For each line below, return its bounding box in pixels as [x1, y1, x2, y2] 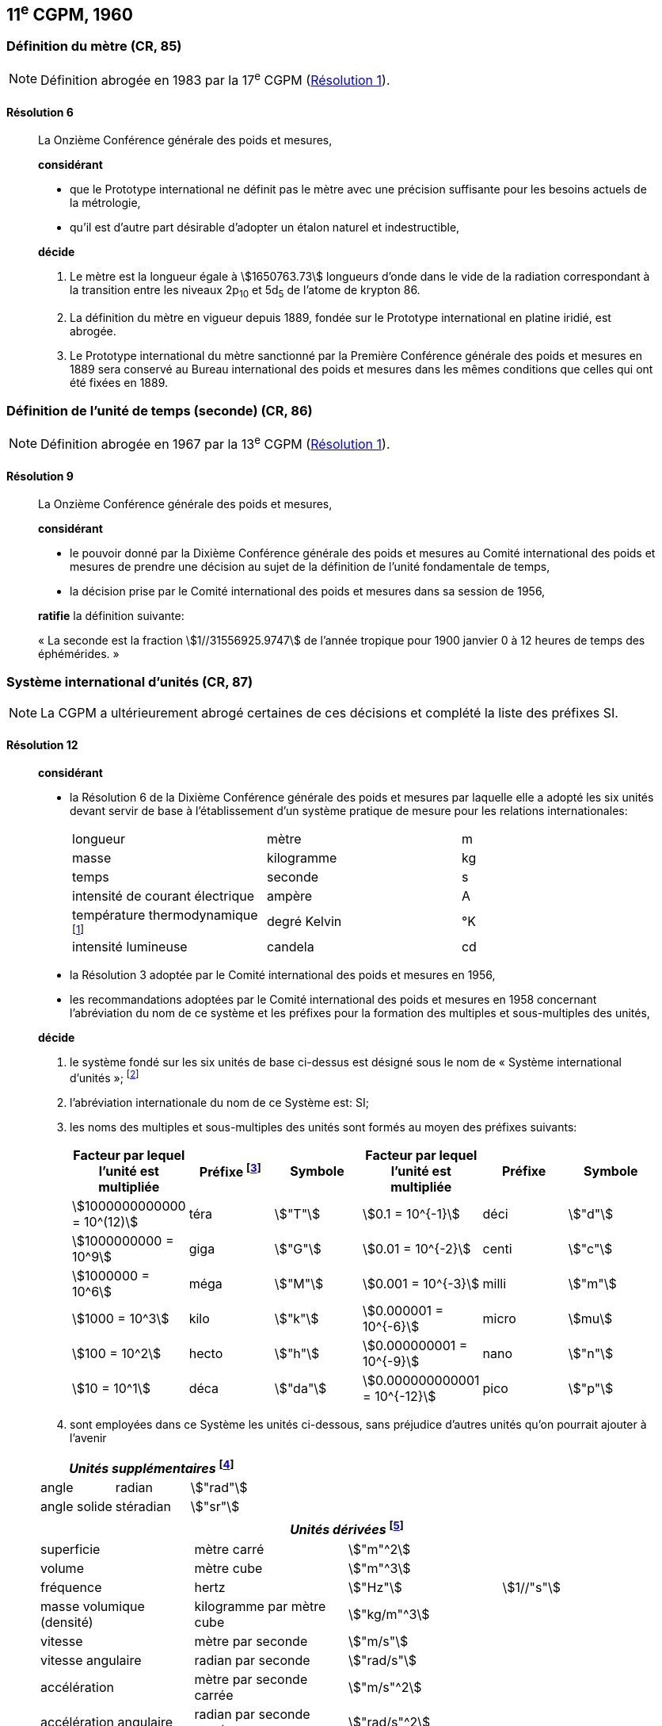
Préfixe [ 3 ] [199, 1162, 261, 1181]
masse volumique [40, 1598, 145, 1614]
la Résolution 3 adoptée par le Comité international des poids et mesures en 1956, [70, 968, 496, 982]
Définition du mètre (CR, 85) [6, 38, 182, 55]
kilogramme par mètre [194, 1598, 326, 1614]
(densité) [40, 1613, 93, 1630]
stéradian [115, 1498, 171, 1515]
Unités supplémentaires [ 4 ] [69, 1458, 234, 1477]
